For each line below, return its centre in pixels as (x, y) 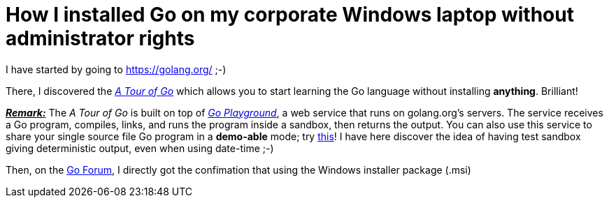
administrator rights (100, 38)
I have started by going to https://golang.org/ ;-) (116, 69)
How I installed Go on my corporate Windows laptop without (290, 15)
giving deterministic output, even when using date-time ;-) (140, 148)
